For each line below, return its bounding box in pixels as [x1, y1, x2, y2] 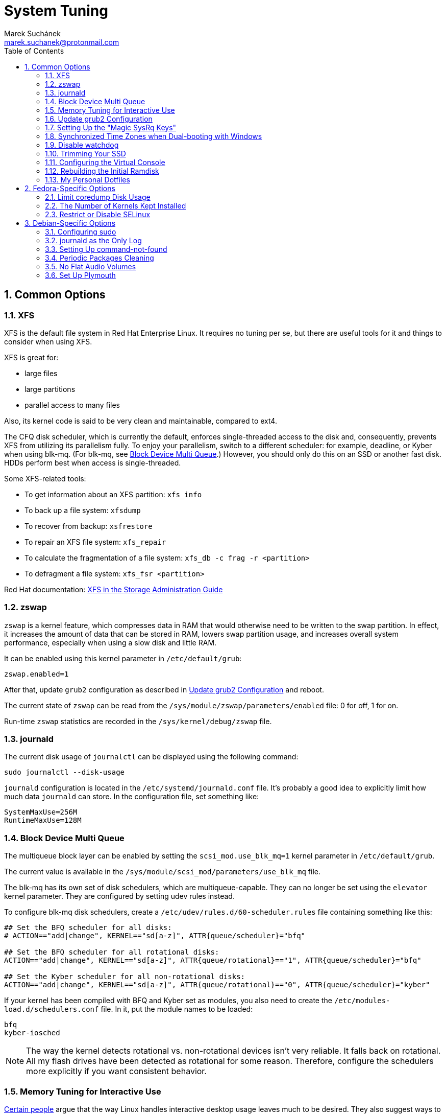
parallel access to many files [24, 400, 120, 409]
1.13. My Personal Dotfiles [45, 175, 130, 184]
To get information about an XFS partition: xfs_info [24, 490, 202, 499]
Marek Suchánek [4, 29, 61, 38]
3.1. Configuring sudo [45, 227, 116, 236]
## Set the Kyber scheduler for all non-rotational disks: [4, 972, 245, 981]
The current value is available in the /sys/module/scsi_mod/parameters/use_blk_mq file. [4, 867, 321, 876]
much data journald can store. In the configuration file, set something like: [4, 792, 259, 801]
